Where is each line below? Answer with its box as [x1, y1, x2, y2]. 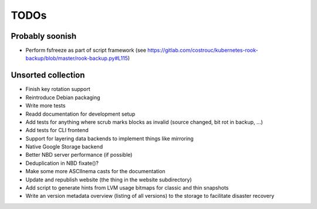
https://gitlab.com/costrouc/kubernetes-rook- [147, 47, 258, 54]
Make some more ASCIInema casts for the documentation [25, 168, 166, 175]
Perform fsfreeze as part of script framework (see [25, 47, 147, 54]
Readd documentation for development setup [25, 110, 136, 117]
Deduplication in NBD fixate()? [25, 159, 99, 167]
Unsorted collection [11, 70, 85, 80]
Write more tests [25, 102, 66, 109]
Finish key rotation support [25, 86, 90, 93]
